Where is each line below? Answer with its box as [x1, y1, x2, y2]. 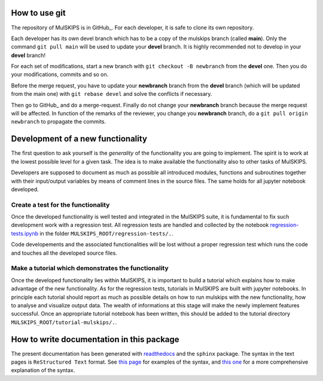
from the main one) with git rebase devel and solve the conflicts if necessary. [11, 90, 212, 98]
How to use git [11, 8, 66, 18]
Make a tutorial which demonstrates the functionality [11, 264, 169, 273]
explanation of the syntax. [11, 367, 75, 374]
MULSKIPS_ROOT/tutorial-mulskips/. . [11, 318, 117, 326]
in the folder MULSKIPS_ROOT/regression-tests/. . [39, 229, 173, 237]
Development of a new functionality [11, 134, 148, 144]
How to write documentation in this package [11, 334, 179, 344]
